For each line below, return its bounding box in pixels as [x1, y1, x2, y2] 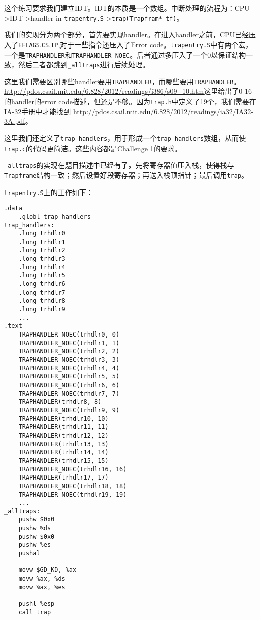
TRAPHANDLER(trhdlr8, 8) [18, 398, 102, 406]
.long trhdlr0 [18, 230, 66, 237]
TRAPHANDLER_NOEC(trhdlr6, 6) [18, 381, 120, 389]
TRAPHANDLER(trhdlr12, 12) [18, 432, 109, 439]
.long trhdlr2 [18, 247, 66, 254]
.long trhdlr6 [18, 280, 66, 288]
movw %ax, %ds [18, 575, 66, 583]
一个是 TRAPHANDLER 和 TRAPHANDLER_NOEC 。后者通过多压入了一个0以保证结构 [4, 49, 246, 60]
